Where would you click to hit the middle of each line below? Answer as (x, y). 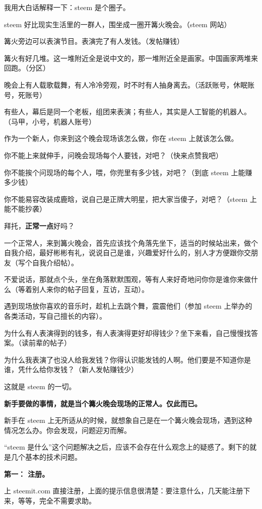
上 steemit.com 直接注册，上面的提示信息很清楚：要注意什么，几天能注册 (124, 491)
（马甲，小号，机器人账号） (50, 121)
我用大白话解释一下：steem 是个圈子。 (67, 7)
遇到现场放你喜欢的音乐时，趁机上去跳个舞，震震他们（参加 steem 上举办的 (128, 306)
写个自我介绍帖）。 (48, 262)
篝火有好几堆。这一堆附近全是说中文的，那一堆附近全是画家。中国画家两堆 (127, 58)
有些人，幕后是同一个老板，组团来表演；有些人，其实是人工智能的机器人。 (127, 112)
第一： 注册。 (27, 474)
